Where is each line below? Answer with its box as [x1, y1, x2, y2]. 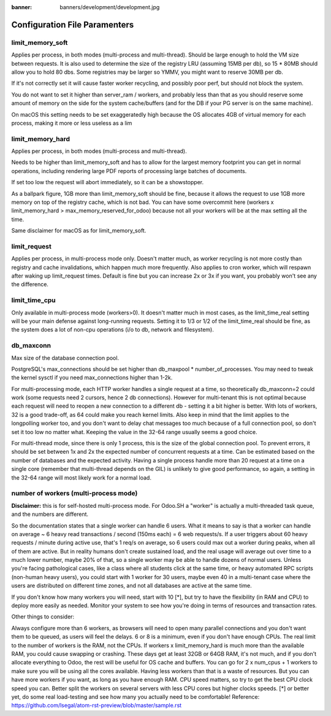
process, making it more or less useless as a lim [11, 119, 132, 126]
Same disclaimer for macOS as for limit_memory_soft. [11, 227, 146, 235]
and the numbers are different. [11, 510, 89, 518]
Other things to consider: [11, 613, 75, 620]
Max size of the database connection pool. [11, 354, 120, 362]
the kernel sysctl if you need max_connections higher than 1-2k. [11, 374, 173, 381]
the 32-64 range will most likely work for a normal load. [11, 473, 151, 481]
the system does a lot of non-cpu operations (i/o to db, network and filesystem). [11, 326, 214, 333]
